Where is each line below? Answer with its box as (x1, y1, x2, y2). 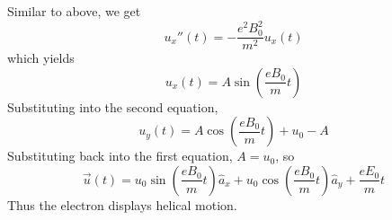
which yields (7, 48, 75, 67)
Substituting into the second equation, (7, 97, 218, 116)
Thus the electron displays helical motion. (7, 195, 237, 214)
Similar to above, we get (7, 2, 141, 20)
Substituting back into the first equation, (7, 146, 233, 165)
